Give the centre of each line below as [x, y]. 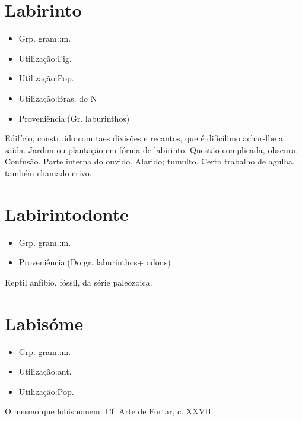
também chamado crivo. [48, 172]
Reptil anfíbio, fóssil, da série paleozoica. [79, 282]
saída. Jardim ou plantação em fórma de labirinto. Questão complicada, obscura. [152, 149]
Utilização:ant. [45, 371]
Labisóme [44, 323]
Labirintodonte [67, 213]
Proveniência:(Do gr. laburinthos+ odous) [95, 262]
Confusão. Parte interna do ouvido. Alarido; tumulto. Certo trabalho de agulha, [150, 161]
